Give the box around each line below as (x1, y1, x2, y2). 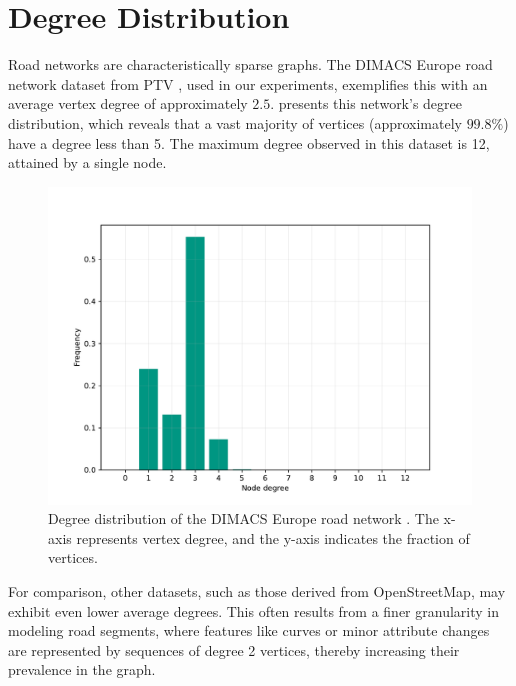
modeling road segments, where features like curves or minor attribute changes (8, 620, 490, 641)
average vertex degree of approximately (8, 93, 248, 114)
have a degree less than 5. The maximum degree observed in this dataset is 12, (8, 132, 490, 153)
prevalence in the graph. (8, 659, 156, 680)
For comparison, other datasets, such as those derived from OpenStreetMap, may (8, 581, 506, 602)
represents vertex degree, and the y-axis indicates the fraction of (76, 527, 470, 548)
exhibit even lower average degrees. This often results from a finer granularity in (8, 600, 499, 621)
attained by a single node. (8, 152, 167, 173)
